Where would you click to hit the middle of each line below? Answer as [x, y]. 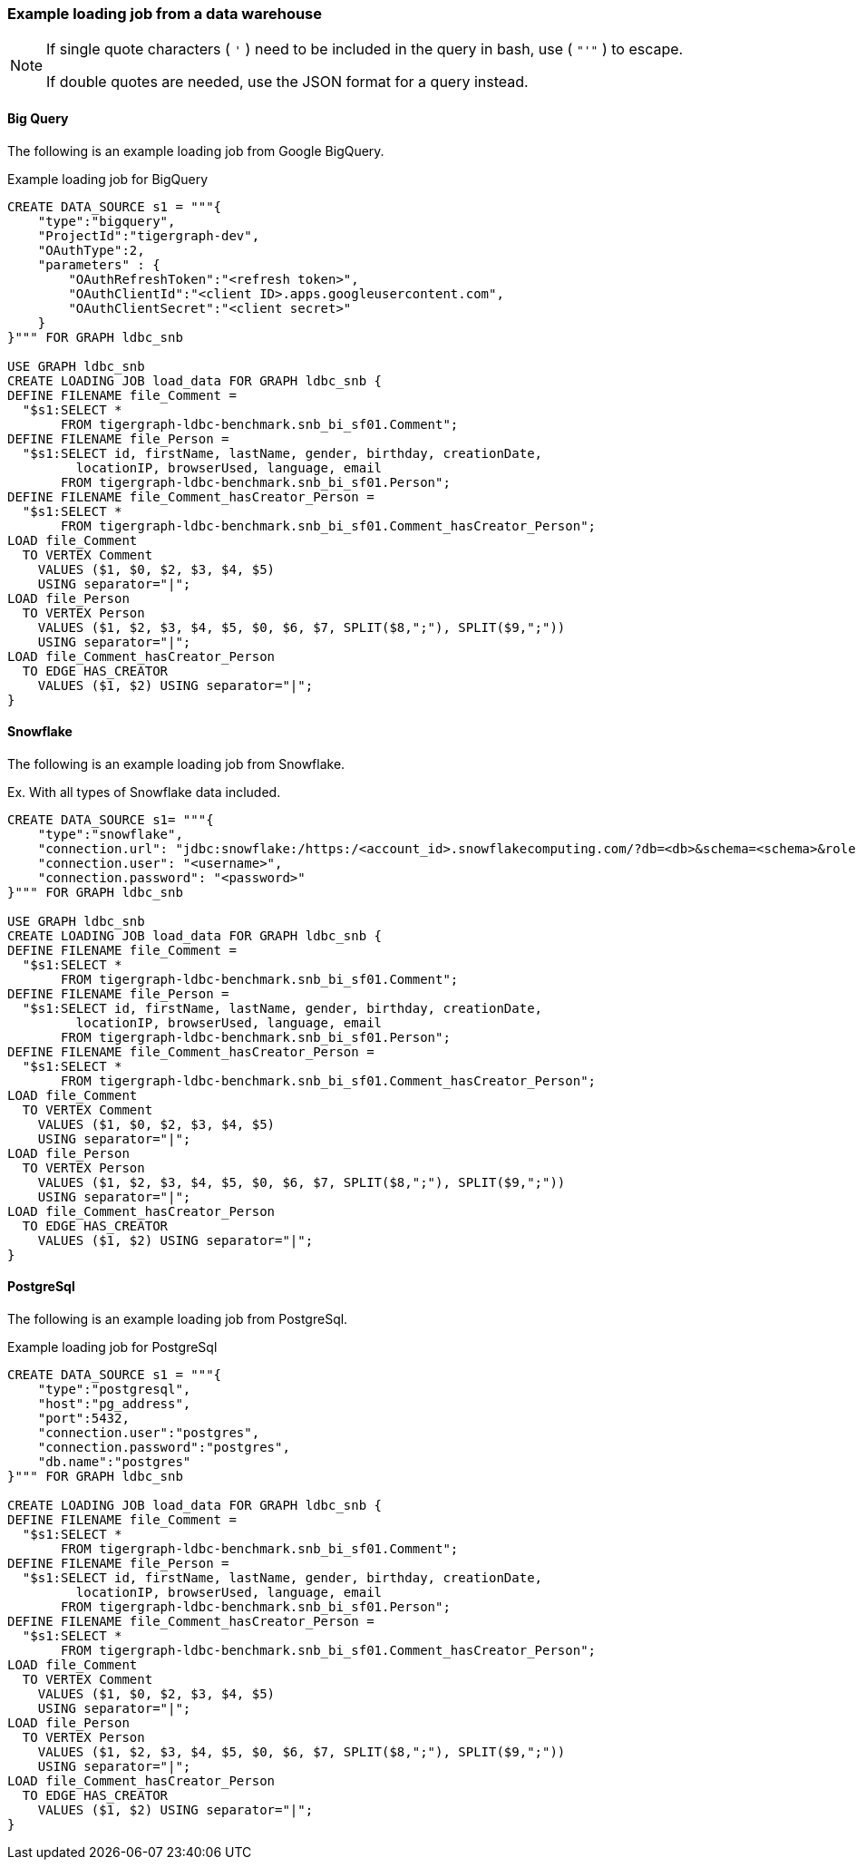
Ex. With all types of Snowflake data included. [144, 792]
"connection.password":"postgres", [164, 1448]
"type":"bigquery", [107, 221]
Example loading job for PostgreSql [112, 1347]
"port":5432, [83, 1419]
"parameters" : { [99, 264]
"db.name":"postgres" [114, 1462]
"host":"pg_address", [114, 1404]
